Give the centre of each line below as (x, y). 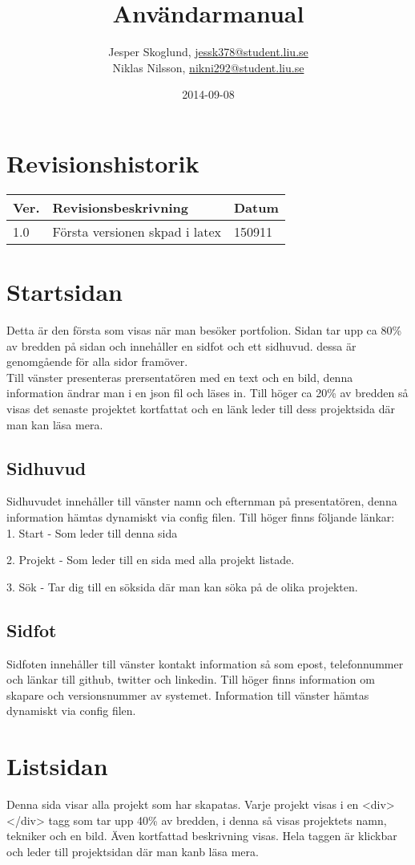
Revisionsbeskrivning (120, 207)
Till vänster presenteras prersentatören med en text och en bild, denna (180, 377)
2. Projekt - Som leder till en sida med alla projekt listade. (151, 560)
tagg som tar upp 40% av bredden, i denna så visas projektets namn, (218, 820)
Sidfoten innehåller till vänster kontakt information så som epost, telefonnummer (205, 663)
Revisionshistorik (103, 162)
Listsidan (57, 766)
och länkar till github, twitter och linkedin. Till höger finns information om (191, 679)
